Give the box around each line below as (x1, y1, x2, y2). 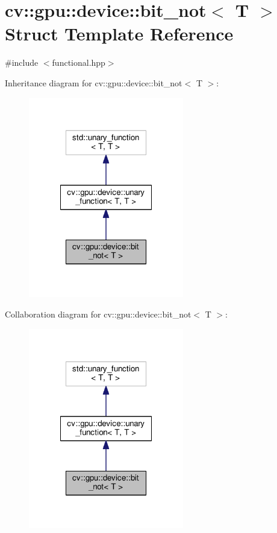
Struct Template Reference (5, 21, 234, 46)
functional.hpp (52, 56, 105, 69)
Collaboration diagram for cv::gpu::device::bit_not (5, 307, 191, 320)
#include (5, 56, 39, 69)
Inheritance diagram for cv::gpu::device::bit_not (5, 76, 182, 89)
